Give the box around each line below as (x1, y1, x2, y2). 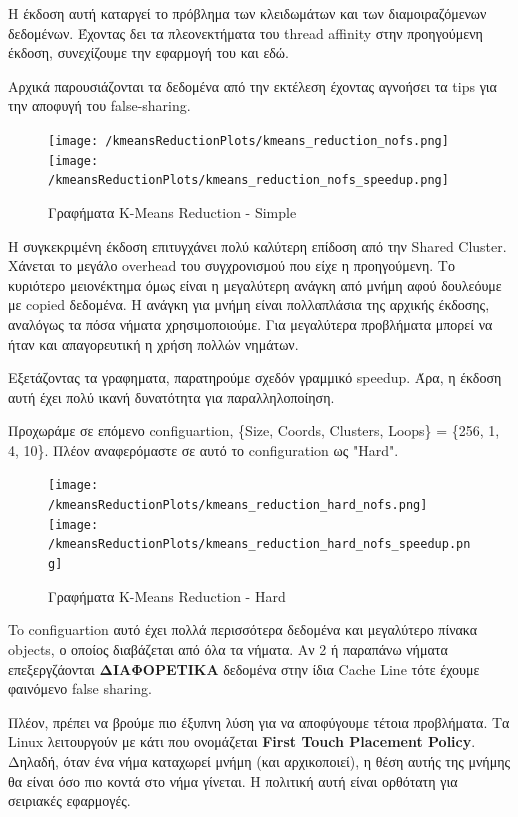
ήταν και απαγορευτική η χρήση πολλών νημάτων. (8, 333, 299, 354)
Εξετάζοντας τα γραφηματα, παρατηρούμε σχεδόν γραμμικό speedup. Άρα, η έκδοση (8, 367, 502, 388)
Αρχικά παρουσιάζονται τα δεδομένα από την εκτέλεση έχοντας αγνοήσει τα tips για (8, 75, 497, 96)
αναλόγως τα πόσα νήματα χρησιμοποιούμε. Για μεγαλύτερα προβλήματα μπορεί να (8, 313, 493, 334)
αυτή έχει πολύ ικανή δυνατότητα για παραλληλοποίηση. (8, 386, 335, 407)
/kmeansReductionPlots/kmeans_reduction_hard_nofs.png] (48, 498, 428, 513)
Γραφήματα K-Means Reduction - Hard (48, 585, 286, 606)
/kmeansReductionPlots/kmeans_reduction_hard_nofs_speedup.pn (48, 537, 471, 552)
